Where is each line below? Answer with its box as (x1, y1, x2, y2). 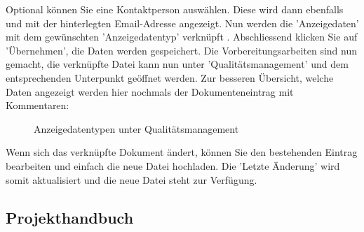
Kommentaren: (6, 98, 69, 113)
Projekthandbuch (6, 206, 134, 228)
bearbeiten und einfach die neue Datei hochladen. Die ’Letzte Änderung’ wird (6, 158, 340, 173)
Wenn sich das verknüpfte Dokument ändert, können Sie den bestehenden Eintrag (6, 145, 358, 159)
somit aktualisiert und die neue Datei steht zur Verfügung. (6, 172, 257, 187)
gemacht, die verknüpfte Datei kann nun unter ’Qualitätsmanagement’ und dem (6, 57, 349, 71)
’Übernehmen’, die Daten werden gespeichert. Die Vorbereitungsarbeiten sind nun (6, 43, 358, 57)
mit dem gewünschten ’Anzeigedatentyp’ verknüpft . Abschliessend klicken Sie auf (6, 29, 358, 44)
